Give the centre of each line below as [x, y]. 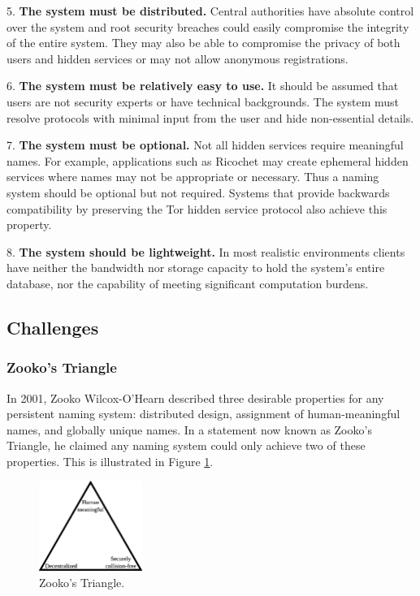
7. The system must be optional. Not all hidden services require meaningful [205, 145]
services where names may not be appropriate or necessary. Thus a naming [193, 177]
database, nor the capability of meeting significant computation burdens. [188, 283]
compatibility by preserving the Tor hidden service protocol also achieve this [197, 208]
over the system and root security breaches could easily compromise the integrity [208, 26]
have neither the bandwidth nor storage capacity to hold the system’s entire [196, 268]
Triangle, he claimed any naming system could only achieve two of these [186, 445]
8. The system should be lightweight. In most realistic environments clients [206, 251]
